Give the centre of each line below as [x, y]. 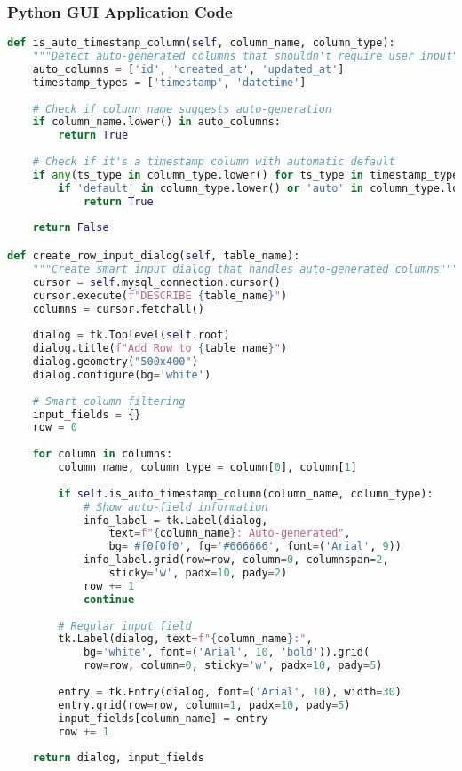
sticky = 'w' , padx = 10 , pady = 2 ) [198, 573]
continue [109, 599]
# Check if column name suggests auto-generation [182, 109]
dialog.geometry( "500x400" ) [115, 362]
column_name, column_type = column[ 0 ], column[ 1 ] [207, 467]
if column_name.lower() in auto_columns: [156, 122]
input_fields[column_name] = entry [163, 718]
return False [71, 228]
